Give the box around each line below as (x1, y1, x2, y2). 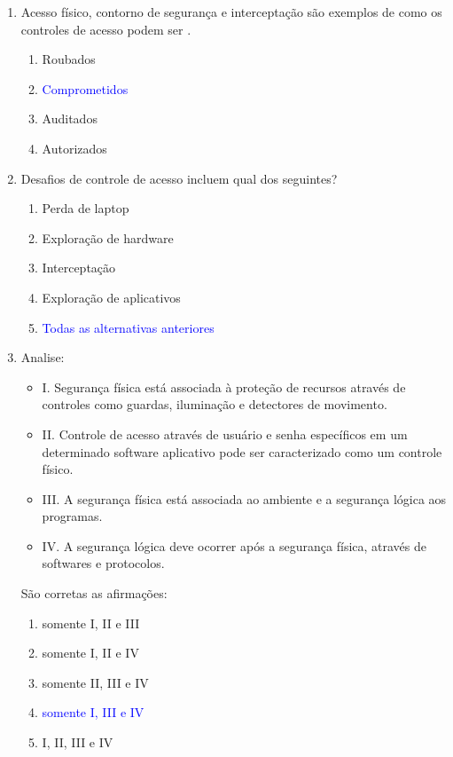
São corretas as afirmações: (20, 584, 168, 603)
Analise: (20, 348, 65, 367)
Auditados (42, 109, 98, 128)
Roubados (42, 50, 96, 68)
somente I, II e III (42, 613, 140, 632)
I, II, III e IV (42, 733, 113, 752)
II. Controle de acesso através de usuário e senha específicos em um (42, 424, 408, 443)
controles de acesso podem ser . (20, 20, 191, 38)
